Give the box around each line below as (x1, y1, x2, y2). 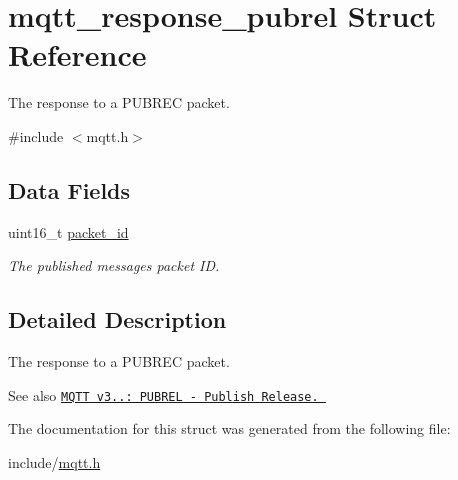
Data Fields (8, 174, 131, 205)
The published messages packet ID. (8, 255, 220, 276)
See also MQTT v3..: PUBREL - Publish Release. (8, 384, 319, 405)
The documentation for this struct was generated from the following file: (8, 418, 451, 439)
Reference (8, 34, 147, 75)
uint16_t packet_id (8, 221, 129, 242)
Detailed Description (8, 304, 227, 335)
